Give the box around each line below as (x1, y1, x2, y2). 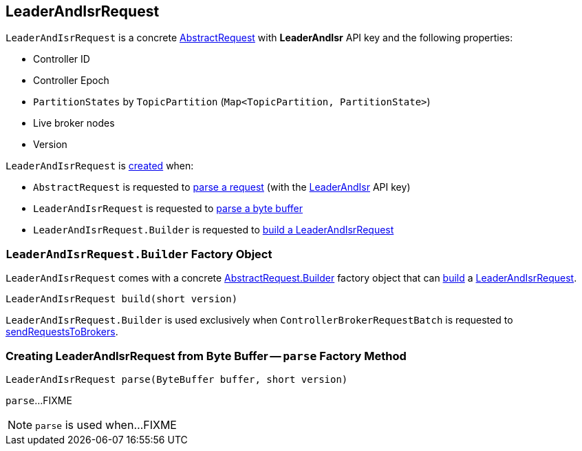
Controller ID (33, 53, 90, 65)
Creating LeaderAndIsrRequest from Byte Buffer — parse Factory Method (6, 348, 407, 363)
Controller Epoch (33, 74, 109, 87)
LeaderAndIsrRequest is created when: (6, 160, 194, 172)
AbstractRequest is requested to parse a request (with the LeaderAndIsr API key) (33, 181, 411, 193)
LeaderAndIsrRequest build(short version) (6, 293, 238, 305)
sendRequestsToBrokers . (6, 326, 118, 338)
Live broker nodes (33, 117, 115, 129)
